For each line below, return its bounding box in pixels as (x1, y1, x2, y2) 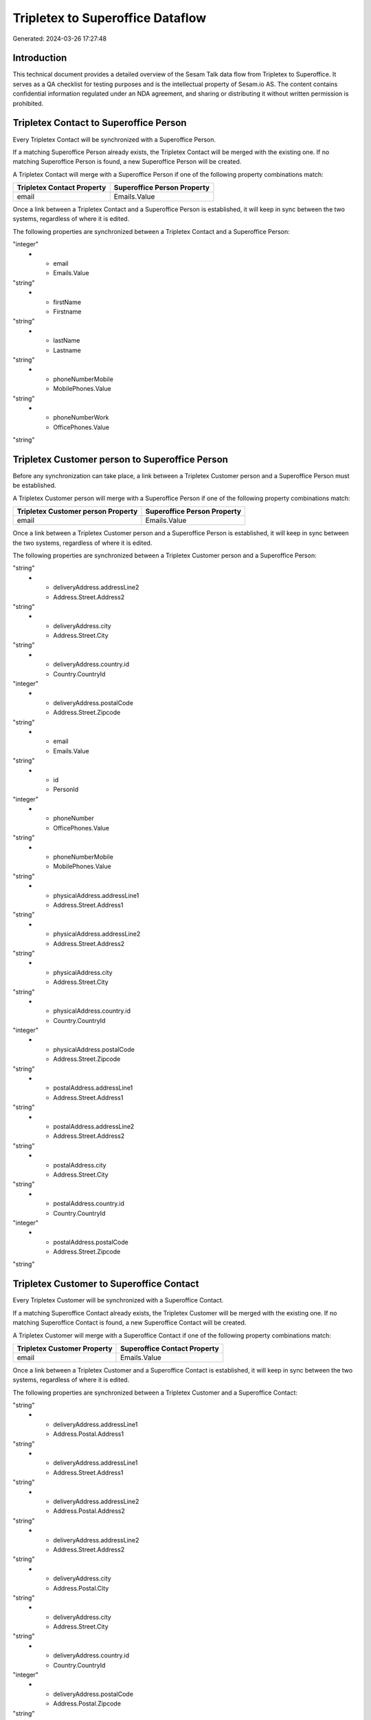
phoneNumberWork (53, 413, 109, 422)
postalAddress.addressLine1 (53, 1084, 133, 1092)
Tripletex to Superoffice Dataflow (12, 10, 207, 25)
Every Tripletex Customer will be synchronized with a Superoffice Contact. (12, 1296, 224, 1304)
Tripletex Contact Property (16, 183, 106, 193)
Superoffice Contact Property (120, 1344, 219, 1353)
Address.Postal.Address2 (53, 1507, 125, 1515)
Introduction (12, 52, 67, 64)
